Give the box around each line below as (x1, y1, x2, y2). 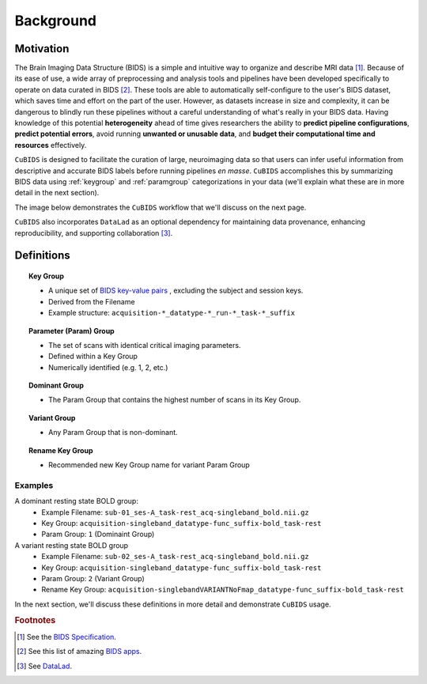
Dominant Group (28, 380, 85, 391)
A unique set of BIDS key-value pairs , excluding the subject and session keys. (48, 285, 304, 296)
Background (14, 12, 96, 29)
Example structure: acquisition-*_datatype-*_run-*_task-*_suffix (48, 308, 296, 318)
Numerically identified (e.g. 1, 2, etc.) (48, 362, 168, 372)
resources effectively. (14, 140, 87, 149)
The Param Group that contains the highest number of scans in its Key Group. (48, 395, 301, 405)
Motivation (14, 42, 70, 55)
